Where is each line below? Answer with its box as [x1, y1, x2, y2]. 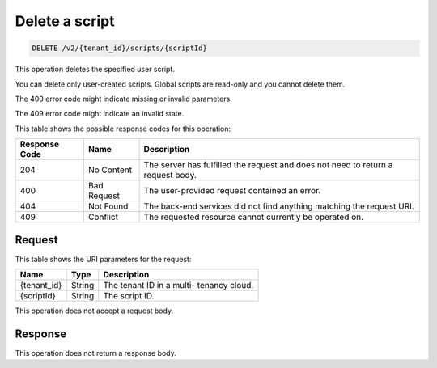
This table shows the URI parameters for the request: [15, 254, 192, 264]
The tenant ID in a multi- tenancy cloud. [103, 279, 254, 290]
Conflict [87, 211, 119, 222]
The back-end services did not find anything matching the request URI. [143, 201, 414, 212]
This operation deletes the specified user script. [15, 65, 176, 74]
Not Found [87, 201, 129, 212]
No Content [87, 164, 133, 176]
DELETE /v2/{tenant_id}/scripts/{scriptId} [32, 44, 208, 53]
